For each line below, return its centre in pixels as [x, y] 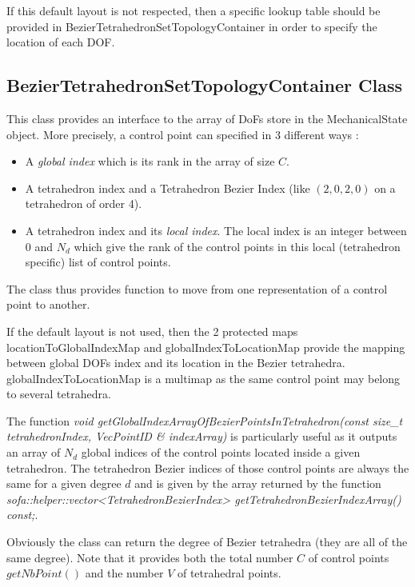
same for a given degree [64, 483]
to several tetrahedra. [59, 394]
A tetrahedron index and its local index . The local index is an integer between [216, 230]
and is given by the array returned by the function [258, 483]
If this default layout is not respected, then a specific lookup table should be [194, 10]
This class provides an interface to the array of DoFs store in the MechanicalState [207, 118]
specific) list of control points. [98, 262]
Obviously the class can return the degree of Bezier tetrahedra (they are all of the [207, 542]
